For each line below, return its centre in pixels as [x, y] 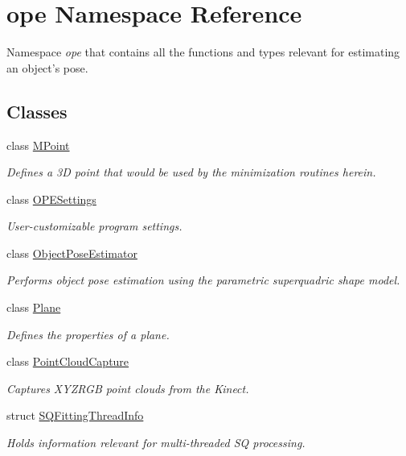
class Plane [34, 307]
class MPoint [38, 145]
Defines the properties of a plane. [88, 334]
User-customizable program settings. [94, 226]
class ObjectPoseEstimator [72, 253]
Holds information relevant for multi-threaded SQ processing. [156, 443]
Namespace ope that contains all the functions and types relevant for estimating [203, 52]
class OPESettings [51, 199]
